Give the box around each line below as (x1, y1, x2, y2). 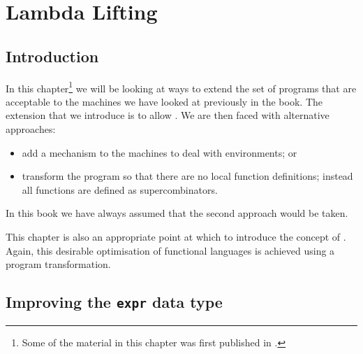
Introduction (6, 45, 99, 66)
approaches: (6, 122, 56, 136)
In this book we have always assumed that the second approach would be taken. (6, 206, 348, 220)
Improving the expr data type (6, 291, 223, 313)
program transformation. (6, 257, 111, 271)
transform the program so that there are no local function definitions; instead (22, 169, 353, 183)
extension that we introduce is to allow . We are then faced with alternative (6, 108, 329, 122)
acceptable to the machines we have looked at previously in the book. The (6, 94, 323, 108)
